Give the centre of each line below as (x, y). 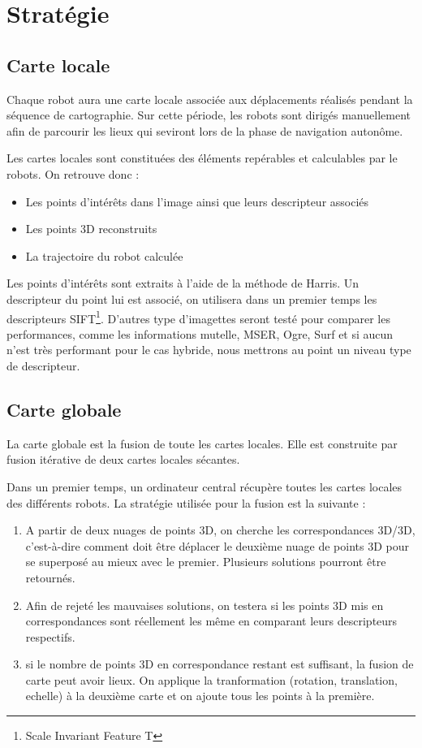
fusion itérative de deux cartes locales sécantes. (123, 459)
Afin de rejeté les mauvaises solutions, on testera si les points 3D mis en (205, 605)
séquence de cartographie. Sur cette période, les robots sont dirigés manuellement (209, 115)
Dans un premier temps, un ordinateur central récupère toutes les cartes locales (205, 486)
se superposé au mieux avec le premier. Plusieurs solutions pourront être (206, 562)
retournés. (50, 577)
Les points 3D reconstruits (91, 229)
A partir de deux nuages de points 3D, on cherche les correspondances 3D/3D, (220, 530)
